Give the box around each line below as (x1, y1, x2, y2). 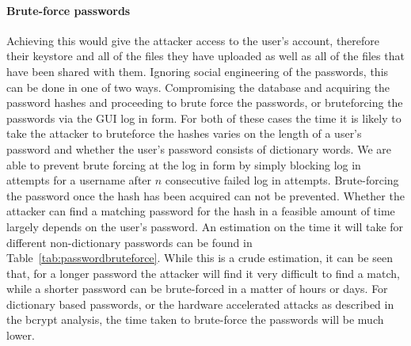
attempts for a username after (6, 172, 152, 188)
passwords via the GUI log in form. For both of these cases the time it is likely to (6, 109, 401, 126)
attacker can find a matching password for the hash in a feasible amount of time (6, 203, 395, 219)
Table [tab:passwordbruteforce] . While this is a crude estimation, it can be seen (6, 249, 393, 266)
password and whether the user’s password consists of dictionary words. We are (6, 140, 391, 157)
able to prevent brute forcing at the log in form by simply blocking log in (6, 156, 361, 173)
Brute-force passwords (6, 2, 131, 18)
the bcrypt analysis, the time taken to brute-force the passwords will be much (6, 311, 384, 328)
